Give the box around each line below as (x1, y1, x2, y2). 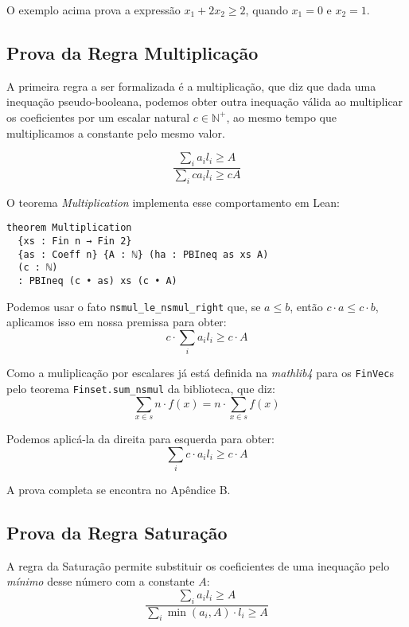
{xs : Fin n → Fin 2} (18, 236, 132, 247)
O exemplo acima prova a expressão (6, 2, 181, 18)
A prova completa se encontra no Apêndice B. (6, 481, 231, 497)
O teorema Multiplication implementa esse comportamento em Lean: (6, 193, 340, 210)
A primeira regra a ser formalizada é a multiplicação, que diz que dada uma (6, 77, 376, 94)
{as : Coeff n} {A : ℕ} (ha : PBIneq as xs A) (18, 248, 269, 260)
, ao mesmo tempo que (226, 108, 337, 125)
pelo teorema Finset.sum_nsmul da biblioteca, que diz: (6, 380, 275, 396)
